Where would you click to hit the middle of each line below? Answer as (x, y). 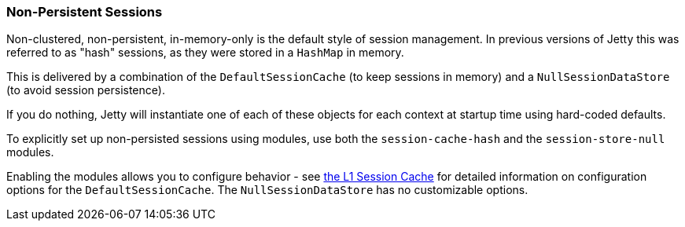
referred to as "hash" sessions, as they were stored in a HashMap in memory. (205, 53)
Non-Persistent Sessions (85, 12)
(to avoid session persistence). (86, 90)
